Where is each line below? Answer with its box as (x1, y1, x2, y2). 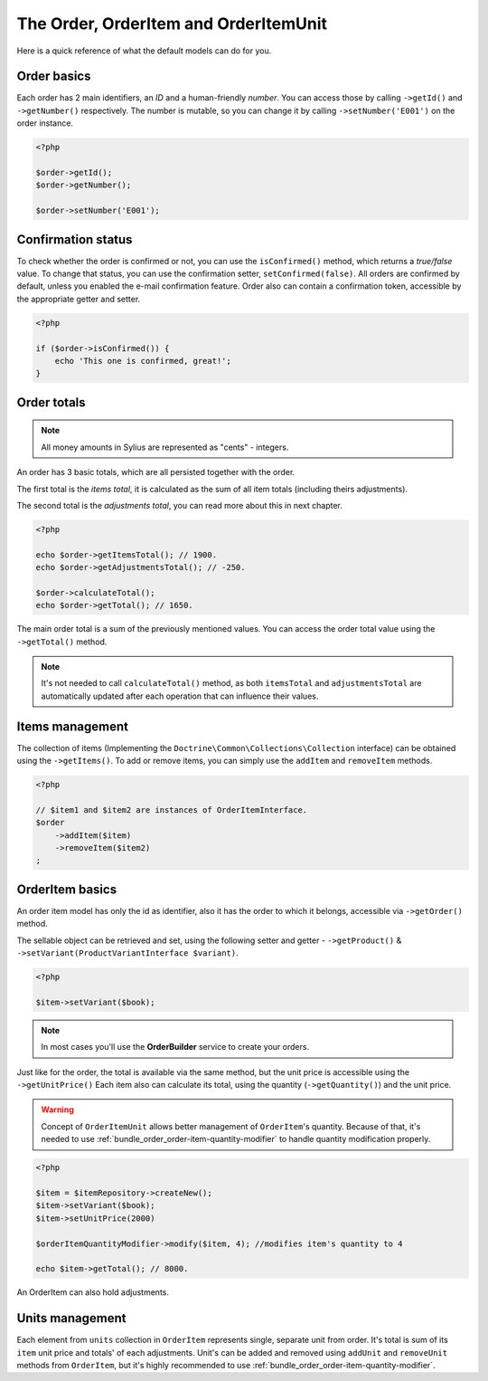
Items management (16, 719, 128, 734)
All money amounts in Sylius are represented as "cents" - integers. (41, 442, 289, 452)
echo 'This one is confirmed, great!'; (54, 356, 232, 366)
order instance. (16, 118, 74, 129)
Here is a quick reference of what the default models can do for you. (16, 45, 272, 56)
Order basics (16, 69, 91, 84)
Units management (16, 1310, 127, 1326)
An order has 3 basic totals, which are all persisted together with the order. (16, 467, 296, 478)
